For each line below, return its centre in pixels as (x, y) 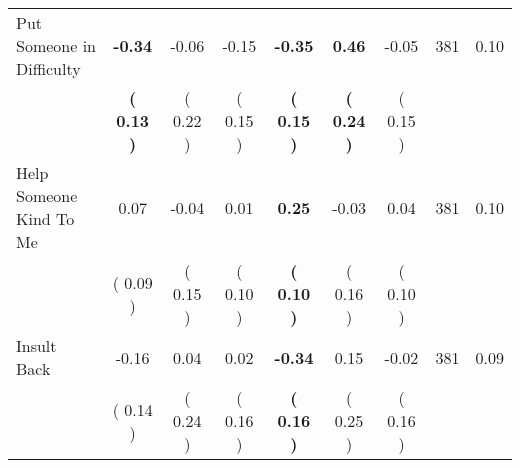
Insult (36, 345)
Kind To (45, 218)
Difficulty (48, 68)
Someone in (56, 45)
